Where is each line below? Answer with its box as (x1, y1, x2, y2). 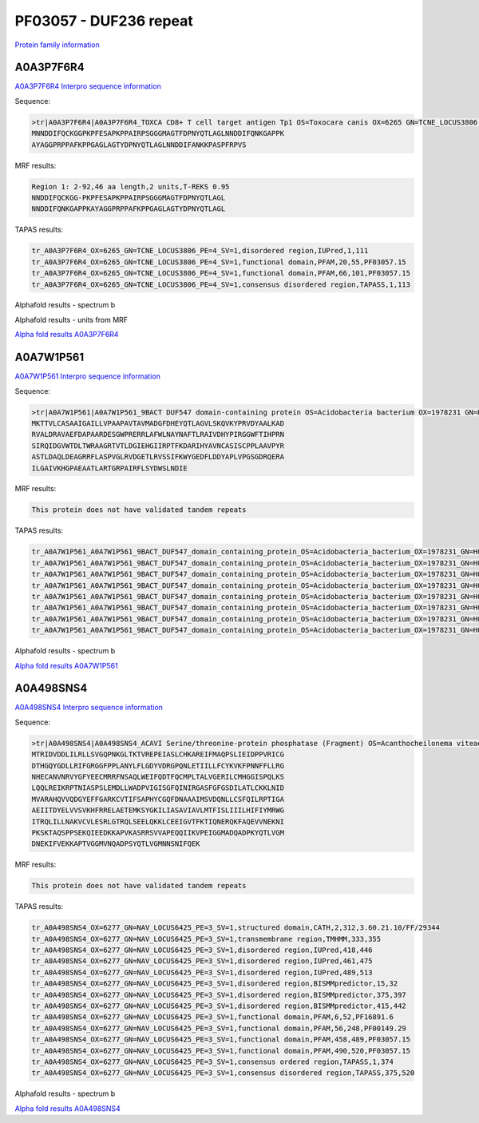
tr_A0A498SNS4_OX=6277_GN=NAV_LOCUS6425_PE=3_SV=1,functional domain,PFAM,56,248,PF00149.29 (31, 1023, 406, 1033)
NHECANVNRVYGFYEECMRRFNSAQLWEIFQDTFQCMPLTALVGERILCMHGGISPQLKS (31, 772, 285, 781)
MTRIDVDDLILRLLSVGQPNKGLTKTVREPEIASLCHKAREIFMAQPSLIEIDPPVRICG (31, 750, 285, 759)
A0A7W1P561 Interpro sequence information (14, 371, 161, 381)
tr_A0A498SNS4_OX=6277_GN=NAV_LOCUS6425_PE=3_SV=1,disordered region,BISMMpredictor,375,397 (31, 990, 406, 999)
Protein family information (14, 40, 100, 50)
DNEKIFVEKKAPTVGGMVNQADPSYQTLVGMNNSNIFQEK (31, 839, 200, 848)
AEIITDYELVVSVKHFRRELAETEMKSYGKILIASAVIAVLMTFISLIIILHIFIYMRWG (31, 806, 285, 815)
